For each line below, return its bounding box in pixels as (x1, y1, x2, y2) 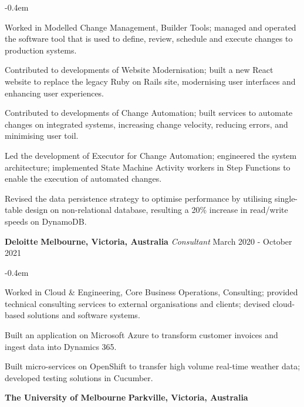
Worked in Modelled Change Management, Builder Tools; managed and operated (5, 21, 296, 33)
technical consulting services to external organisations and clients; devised (5, 297, 271, 309)
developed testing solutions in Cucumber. (5, 371, 153, 383)
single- (275, 192, 298, 204)
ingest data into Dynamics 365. (5, 340, 117, 352)
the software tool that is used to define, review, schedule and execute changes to (5, 32, 293, 45)
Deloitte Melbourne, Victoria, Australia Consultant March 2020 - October (5, 235, 292, 247)
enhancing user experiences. (5, 86, 104, 99)
